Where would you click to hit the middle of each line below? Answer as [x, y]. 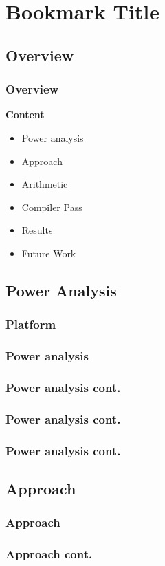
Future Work [49, 253]
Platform [31, 324]
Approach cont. [49, 554]
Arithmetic [45, 184]
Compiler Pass [52, 207]
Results [37, 230]
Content [25, 115]
